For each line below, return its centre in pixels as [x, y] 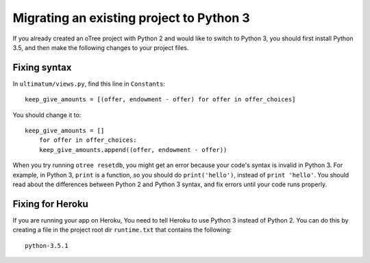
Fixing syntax [42, 67]
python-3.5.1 [47, 246]
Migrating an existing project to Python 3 [131, 18]
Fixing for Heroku [50, 204]
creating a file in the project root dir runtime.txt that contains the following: [122, 230]
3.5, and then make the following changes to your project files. [101, 47]
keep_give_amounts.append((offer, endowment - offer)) [133, 150]
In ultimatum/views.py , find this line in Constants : [89, 84]
